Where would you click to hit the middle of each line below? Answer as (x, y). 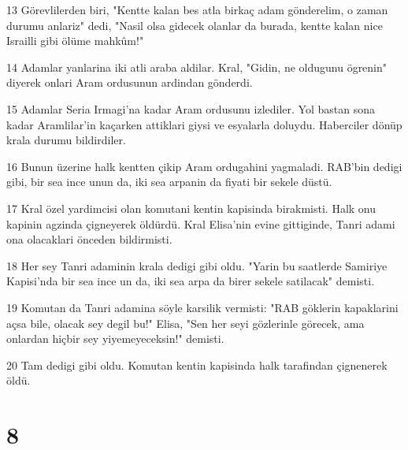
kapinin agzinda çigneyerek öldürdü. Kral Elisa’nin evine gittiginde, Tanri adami (201, 223)
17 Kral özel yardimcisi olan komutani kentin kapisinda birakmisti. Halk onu (191, 208)
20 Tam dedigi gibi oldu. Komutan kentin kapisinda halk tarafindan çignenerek (197, 364)
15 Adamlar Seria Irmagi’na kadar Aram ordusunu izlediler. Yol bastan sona (191, 108)
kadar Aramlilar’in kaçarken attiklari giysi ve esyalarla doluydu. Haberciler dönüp (204, 124)
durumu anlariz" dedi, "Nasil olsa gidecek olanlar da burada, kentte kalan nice (195, 25)
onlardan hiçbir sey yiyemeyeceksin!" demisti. (115, 338)
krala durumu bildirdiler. (66, 140)
